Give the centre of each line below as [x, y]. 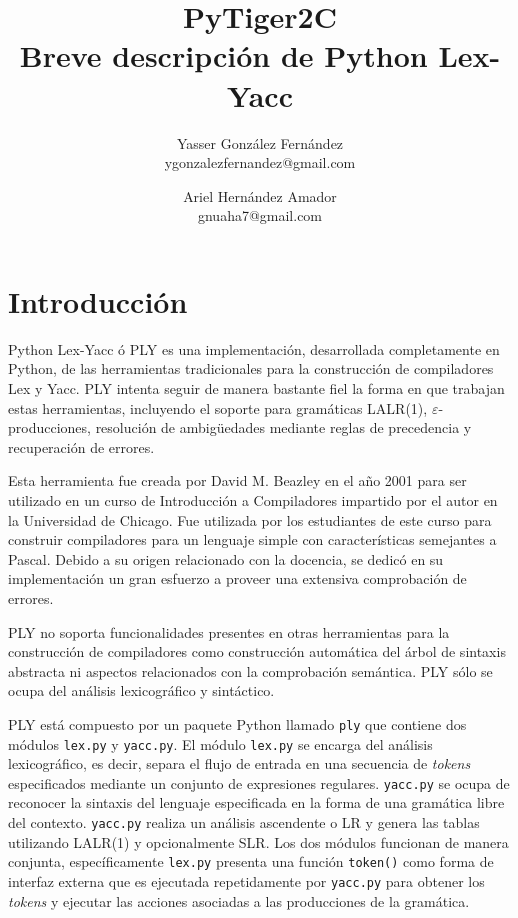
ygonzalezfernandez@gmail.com [260, 162]
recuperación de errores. [81, 446]
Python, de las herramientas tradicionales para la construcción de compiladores [251, 368]
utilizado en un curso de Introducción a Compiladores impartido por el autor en [253, 499]
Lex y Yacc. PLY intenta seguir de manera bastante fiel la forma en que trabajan [256, 388]
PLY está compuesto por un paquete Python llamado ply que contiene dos [237, 723]
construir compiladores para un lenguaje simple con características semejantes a [252, 539]
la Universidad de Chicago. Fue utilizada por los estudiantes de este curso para [250, 519]
